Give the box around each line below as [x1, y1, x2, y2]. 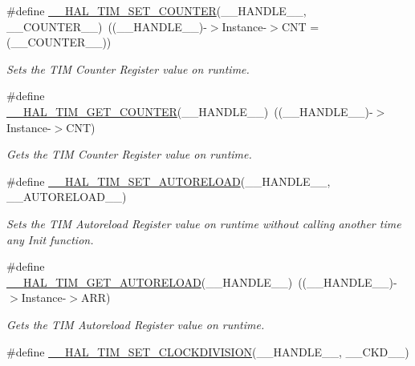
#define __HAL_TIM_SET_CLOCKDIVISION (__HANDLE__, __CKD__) [6, 343, 409, 360]
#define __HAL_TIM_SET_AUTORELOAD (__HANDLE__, [6, 172, 331, 189]
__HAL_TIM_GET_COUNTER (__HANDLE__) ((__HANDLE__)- [6, 103, 373, 119]
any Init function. [6, 231, 94, 247]
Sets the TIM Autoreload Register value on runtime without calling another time [6, 215, 401, 231]
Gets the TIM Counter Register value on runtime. [6, 146, 252, 163]
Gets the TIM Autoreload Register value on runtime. [6, 316, 265, 332]
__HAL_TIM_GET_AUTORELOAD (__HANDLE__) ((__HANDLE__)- [6, 273, 397, 290]
